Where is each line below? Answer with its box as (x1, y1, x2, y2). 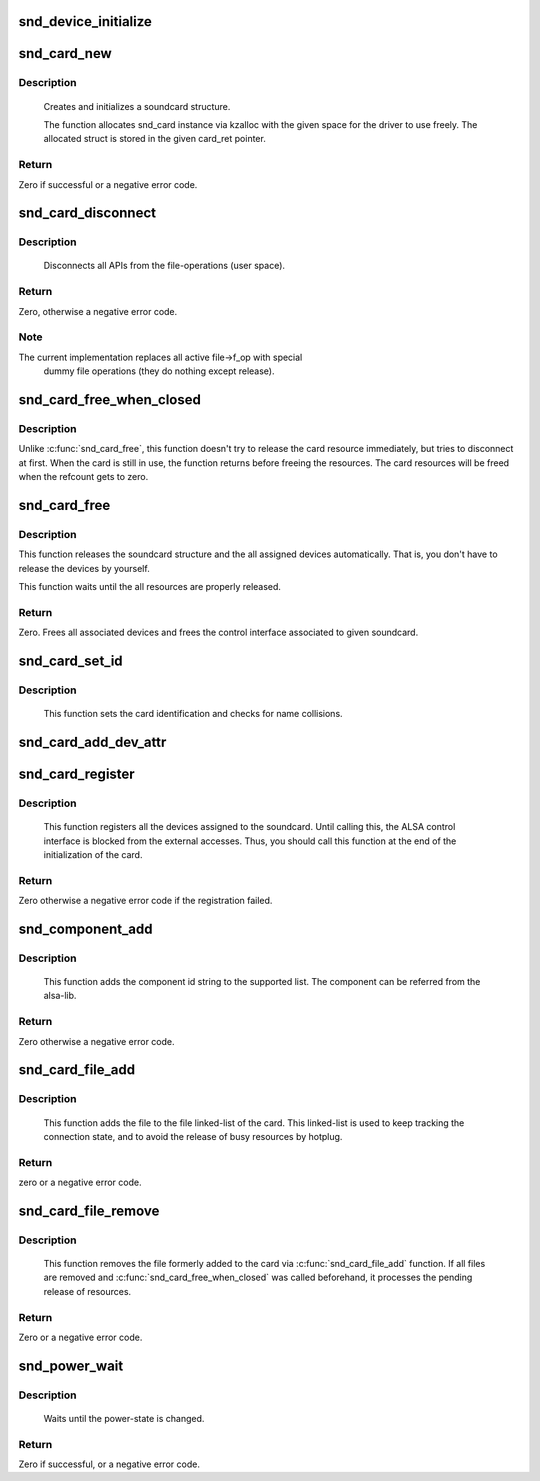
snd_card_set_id (18, 652, 124, 669)
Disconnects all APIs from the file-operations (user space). (43, 260, 285, 272)
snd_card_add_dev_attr (18, 733, 167, 750)
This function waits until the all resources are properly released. (18, 581, 282, 593)
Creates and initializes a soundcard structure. (43, 100, 231, 112)
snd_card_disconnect (18, 205, 157, 222)
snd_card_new (18, 45, 112, 62)
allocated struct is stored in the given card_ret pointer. (43, 133, 267, 145)
